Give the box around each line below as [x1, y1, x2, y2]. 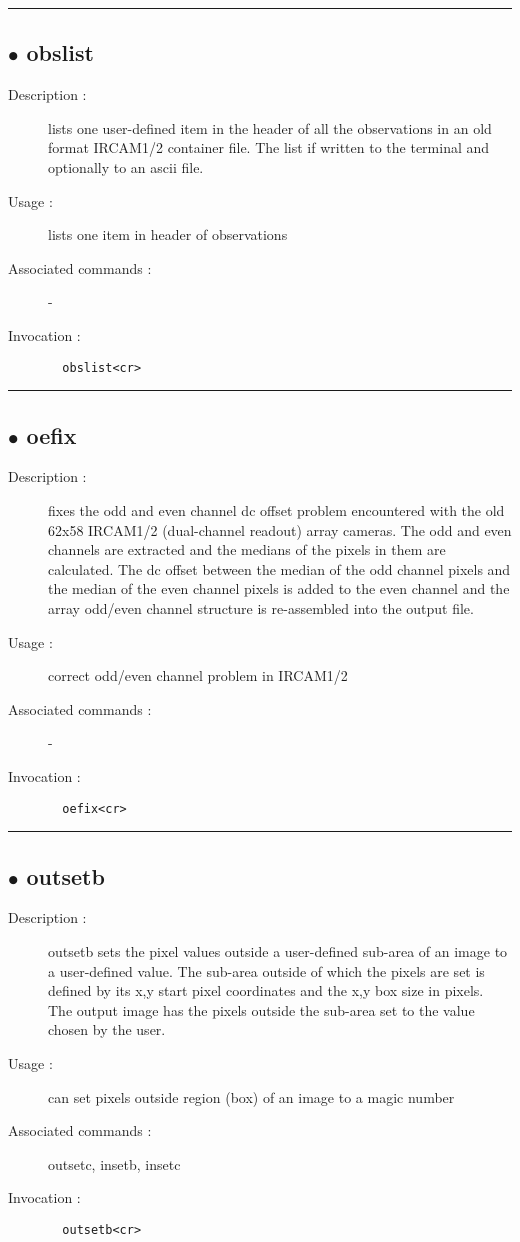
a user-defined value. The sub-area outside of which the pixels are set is [48, 960, 485, 981]
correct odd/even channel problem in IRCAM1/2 [48, 665, 348, 686]
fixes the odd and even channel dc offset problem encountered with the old [48, 500, 505, 520]
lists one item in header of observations [48, 224, 288, 245]
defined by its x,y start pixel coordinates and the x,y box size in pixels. [48, 980, 484, 1001]
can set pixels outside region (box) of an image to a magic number [48, 1086, 455, 1107]
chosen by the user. [48, 1019, 166, 1040]
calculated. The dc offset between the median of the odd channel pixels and [48, 558, 511, 579]
